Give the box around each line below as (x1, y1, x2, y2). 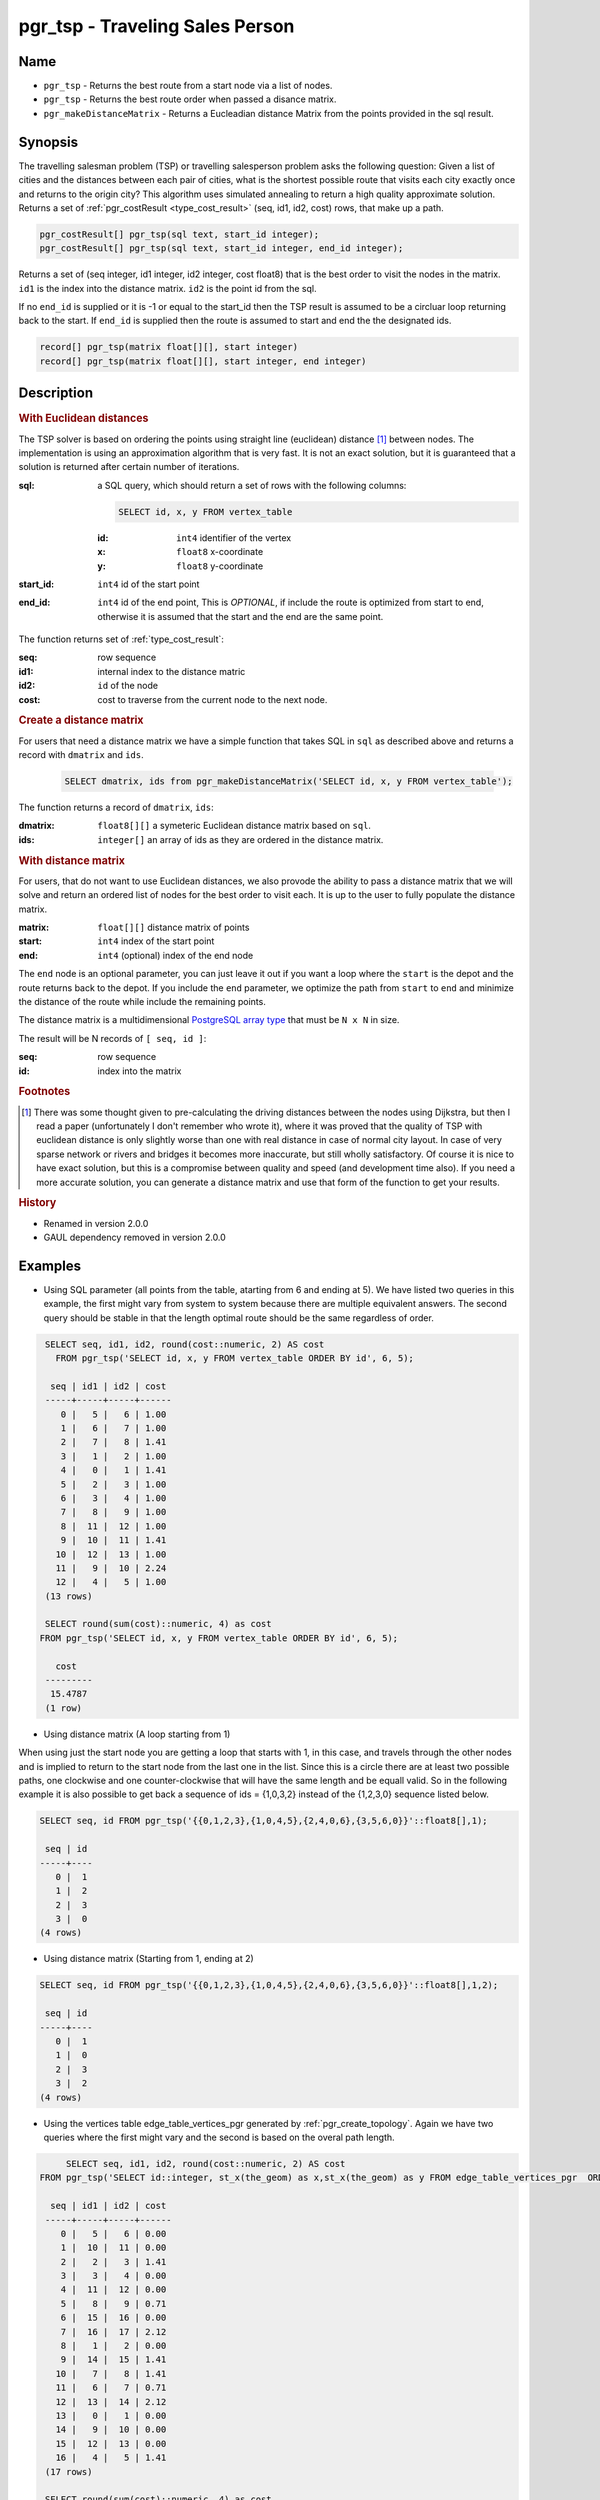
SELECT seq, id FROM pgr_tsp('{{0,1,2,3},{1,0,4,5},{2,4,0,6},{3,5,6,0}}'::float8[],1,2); (39, 1980, 499, 1991)
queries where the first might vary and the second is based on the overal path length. (43, 2131, 395, 2143)
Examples (18, 1257, 82, 1274)
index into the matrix (97, 1065, 182, 1077)
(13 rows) (45, 1590, 93, 1602)
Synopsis (18, 133, 79, 150)
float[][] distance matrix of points (97, 921, 250, 934)
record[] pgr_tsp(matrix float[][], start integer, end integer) (39, 355, 367, 367)
